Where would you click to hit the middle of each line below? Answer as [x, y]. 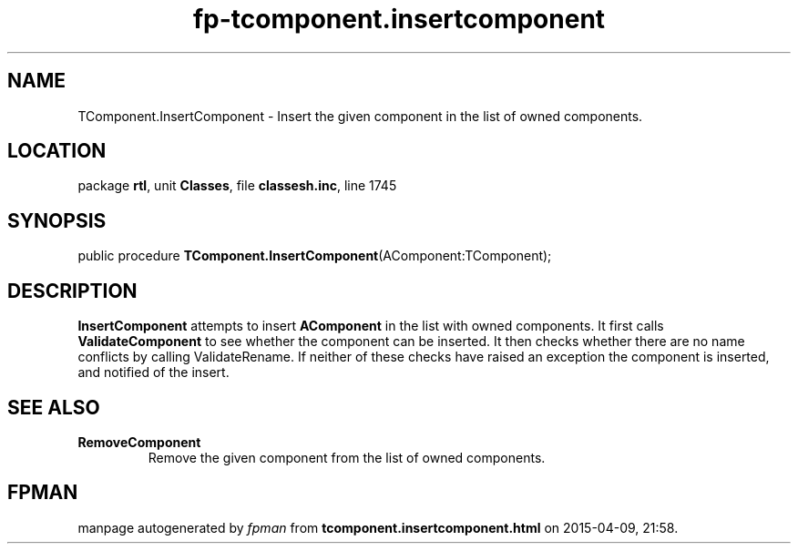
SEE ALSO [54, 407]
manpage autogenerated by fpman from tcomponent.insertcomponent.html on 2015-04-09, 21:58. [378, 527]
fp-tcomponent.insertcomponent [399, 19]
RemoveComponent [139, 442]
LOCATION [57, 151]
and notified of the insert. [153, 372]
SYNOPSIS [57, 220]
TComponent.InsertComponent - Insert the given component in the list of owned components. [360, 116]
